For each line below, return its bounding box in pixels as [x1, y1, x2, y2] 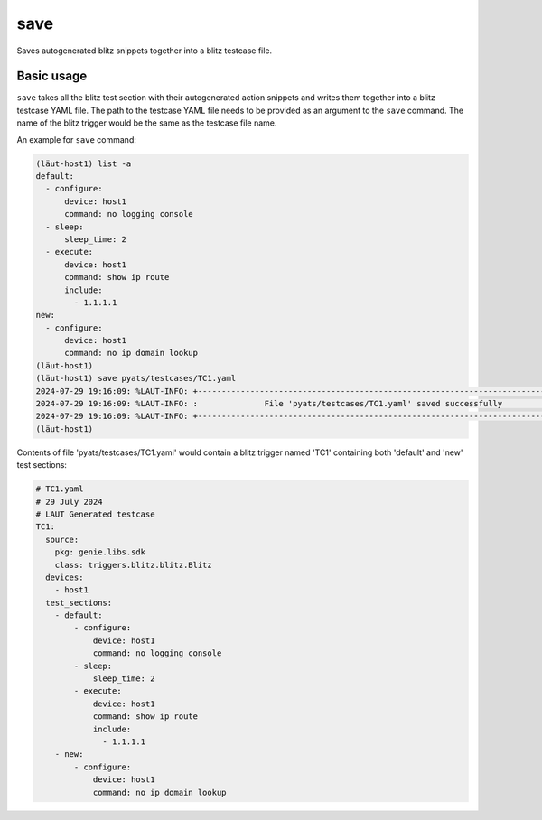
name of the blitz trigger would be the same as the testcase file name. [16, 117, 277, 128]
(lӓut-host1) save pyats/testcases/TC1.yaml [35, 373, 237, 384]
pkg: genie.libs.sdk [54, 547, 146, 557]
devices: [45, 572, 84, 582]
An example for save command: [16, 134, 137, 144]
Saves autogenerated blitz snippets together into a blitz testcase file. [16, 45, 273, 56]
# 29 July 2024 [35, 497, 103, 507]
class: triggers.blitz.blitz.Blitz [54, 560, 212, 570]
